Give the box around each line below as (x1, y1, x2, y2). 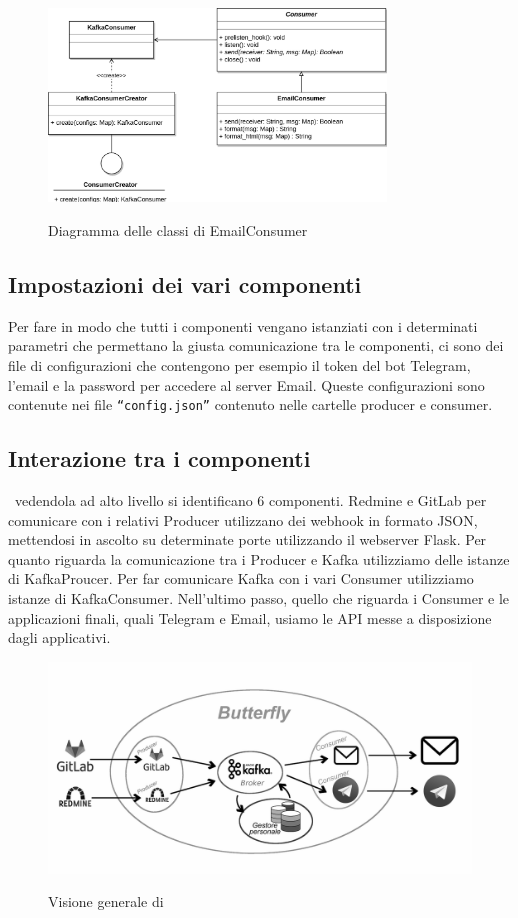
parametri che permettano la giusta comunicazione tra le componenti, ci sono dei (8, 335, 504, 356)
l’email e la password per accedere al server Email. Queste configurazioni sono (8, 374, 485, 395)
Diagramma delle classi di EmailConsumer (48, 220, 308, 241)
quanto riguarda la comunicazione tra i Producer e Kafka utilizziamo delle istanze (8, 548, 510, 569)
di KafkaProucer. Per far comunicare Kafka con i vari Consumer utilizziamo (8, 568, 474, 589)
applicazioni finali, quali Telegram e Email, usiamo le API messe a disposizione (8, 607, 492, 628)
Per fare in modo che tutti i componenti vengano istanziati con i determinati (8, 315, 478, 336)
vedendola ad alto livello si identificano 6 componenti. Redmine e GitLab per (14, 490, 487, 511)
